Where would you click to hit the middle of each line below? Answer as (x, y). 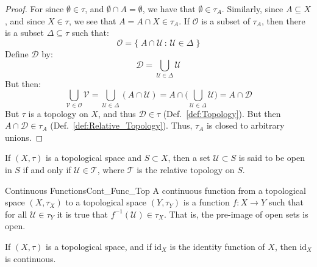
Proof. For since (34, 9)
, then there (283, 20)
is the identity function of (217, 246)
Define (17, 53)
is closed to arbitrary (245, 125)
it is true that (83, 214)
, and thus (117, 113)
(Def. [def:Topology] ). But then (222, 113)
